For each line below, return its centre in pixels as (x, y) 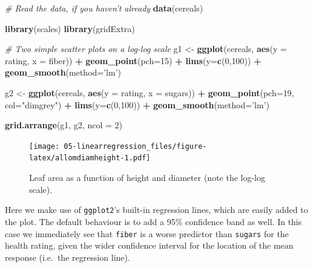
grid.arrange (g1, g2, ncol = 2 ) (64, 125)
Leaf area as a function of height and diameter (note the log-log (147, 178)
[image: (44, 146)
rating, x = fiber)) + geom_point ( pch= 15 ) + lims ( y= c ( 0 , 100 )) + (133, 60)
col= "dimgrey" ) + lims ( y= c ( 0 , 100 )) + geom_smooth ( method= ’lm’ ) (137, 104)
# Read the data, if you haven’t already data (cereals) (104, 8)
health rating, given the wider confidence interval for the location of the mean (149, 245)
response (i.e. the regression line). (68, 257)
